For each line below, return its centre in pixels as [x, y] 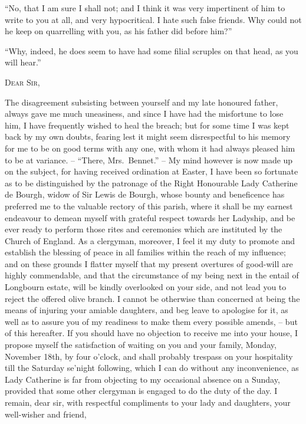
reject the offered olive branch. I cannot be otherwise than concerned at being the [152, 298]
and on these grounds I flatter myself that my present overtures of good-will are [149, 263]
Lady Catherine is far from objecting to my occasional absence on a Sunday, [142, 379]
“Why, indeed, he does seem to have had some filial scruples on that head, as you [152, 50]
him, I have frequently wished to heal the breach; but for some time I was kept [147, 125]
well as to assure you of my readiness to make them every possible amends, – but [151, 321]
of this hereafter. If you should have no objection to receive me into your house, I [151, 333]
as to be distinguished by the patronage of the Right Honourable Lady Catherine [151, 183]
